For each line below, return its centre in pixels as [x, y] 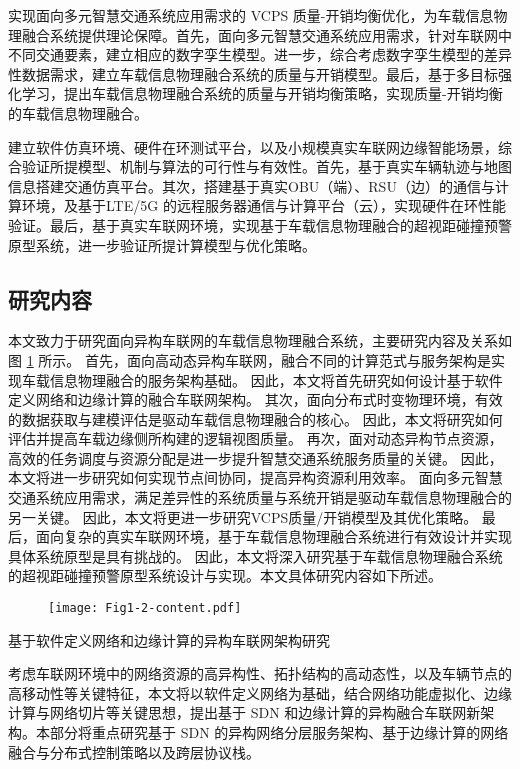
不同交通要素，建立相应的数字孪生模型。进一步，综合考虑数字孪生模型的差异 [260, 54]
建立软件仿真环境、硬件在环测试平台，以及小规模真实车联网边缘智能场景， [253, 146]
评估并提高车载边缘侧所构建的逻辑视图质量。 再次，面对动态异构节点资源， [255, 438]
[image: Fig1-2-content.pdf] [145, 608]
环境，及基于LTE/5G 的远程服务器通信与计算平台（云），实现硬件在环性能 [263, 205]
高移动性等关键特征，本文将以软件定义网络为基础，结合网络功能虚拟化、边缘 [260, 692]
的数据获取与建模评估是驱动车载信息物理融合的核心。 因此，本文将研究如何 [255, 418]
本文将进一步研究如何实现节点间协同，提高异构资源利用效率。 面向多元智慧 [255, 477]
